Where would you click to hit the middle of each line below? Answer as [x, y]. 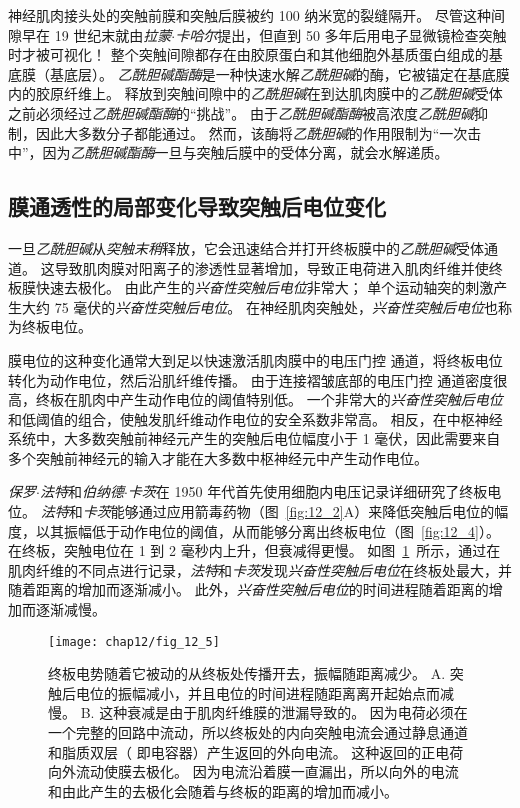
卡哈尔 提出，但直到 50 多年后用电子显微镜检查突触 [341, 34]
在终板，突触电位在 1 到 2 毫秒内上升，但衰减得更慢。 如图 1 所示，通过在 [254, 550]
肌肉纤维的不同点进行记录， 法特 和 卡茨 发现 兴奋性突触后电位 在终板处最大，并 [260, 569]
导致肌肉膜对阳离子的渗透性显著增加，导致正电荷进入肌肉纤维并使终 [278, 267]
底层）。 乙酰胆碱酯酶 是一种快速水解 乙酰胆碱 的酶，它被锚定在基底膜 [286, 73]
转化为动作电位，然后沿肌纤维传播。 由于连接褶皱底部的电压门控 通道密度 [251, 379]
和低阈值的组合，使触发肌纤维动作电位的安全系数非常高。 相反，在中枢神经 [255, 418]
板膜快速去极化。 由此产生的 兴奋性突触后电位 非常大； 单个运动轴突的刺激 [251, 287]
